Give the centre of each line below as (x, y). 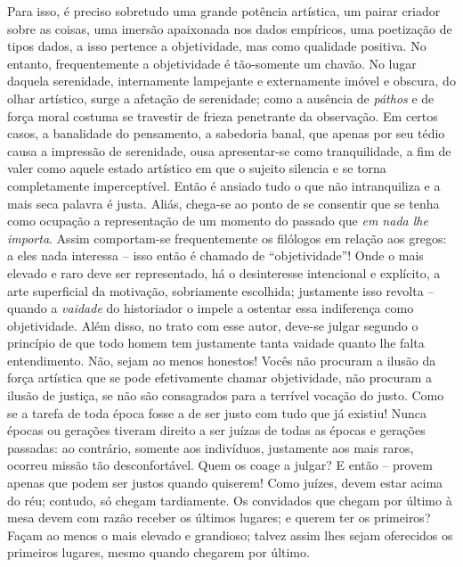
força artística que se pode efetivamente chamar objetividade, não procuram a (220, 378)
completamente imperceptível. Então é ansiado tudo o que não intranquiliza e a (224, 185)
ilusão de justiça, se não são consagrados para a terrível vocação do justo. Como (226, 395)
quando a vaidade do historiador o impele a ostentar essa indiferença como (211, 308)
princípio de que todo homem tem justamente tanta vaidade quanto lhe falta (216, 343)
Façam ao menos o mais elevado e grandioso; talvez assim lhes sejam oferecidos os (230, 534)
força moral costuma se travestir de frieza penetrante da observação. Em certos (223, 115)
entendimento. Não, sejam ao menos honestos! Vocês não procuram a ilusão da (222, 360)
